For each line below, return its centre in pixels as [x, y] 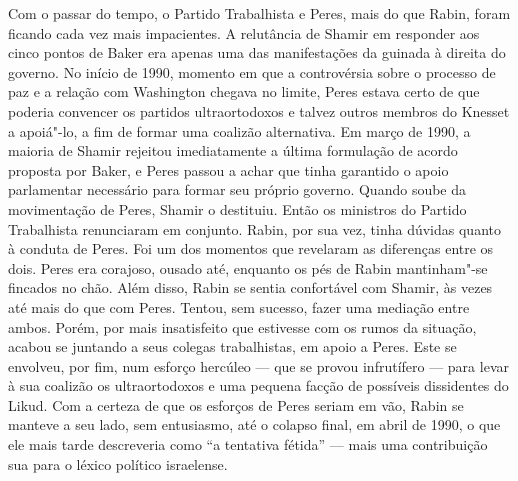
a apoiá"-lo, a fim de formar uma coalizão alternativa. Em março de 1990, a [239, 130]
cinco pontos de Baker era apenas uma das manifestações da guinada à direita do [257, 52]
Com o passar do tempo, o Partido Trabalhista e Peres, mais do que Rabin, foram [259, 13]
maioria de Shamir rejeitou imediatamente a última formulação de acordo [233, 150]
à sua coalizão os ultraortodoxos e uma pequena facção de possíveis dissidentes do [258, 385]
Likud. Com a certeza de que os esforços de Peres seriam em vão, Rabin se [236, 404]
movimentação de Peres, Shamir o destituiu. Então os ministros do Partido [237, 208]
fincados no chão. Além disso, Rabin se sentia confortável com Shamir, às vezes [250, 287]
